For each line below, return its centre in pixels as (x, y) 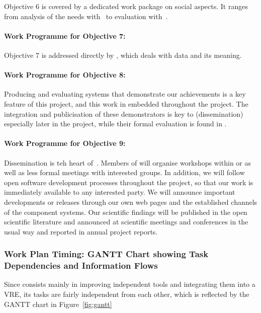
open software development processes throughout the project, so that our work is (129, 182)
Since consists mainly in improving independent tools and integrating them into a (130, 284)
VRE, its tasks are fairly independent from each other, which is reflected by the (127, 294)
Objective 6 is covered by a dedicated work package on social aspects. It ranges (126, 6)
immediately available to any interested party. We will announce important (120, 192)
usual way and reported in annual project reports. (81, 231)
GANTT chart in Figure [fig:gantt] (58, 304)
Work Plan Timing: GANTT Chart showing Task (106, 254)
